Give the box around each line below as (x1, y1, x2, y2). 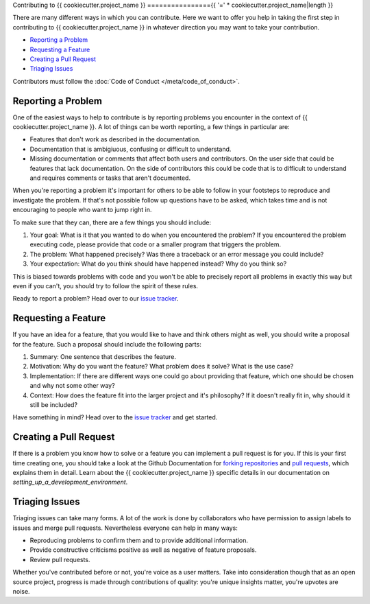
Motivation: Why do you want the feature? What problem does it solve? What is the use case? (29, 362, 294, 371)
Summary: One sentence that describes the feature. (29, 352, 177, 360)
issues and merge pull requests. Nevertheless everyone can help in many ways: (12, 524, 238, 532)
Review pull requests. (29, 555, 90, 564)
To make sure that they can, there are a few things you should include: (12, 218, 212, 226)
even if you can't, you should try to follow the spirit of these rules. (12, 281, 199, 290)
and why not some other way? (29, 382, 116, 390)
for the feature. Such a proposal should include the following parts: (12, 340, 201, 348)
